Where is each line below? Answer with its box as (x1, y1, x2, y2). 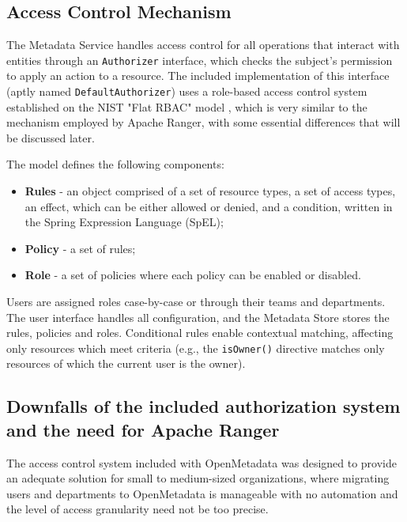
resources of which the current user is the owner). (6, 355, 246, 372)
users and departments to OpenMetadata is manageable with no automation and (6, 485, 398, 501)
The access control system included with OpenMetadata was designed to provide (6, 454, 398, 471)
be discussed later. (6, 129, 95, 146)
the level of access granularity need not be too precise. (6, 501, 269, 517)
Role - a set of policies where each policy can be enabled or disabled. (24, 267, 361, 283)
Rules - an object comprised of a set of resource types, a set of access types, (24, 183, 396, 199)
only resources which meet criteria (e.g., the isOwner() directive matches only (6, 339, 385, 356)
